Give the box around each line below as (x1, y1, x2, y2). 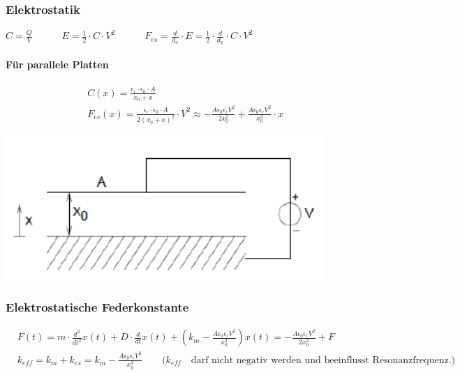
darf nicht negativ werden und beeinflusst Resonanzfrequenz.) (191, 355, 455, 365)
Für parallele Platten (6, 57, 109, 72)
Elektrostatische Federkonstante (6, 298, 189, 316)
